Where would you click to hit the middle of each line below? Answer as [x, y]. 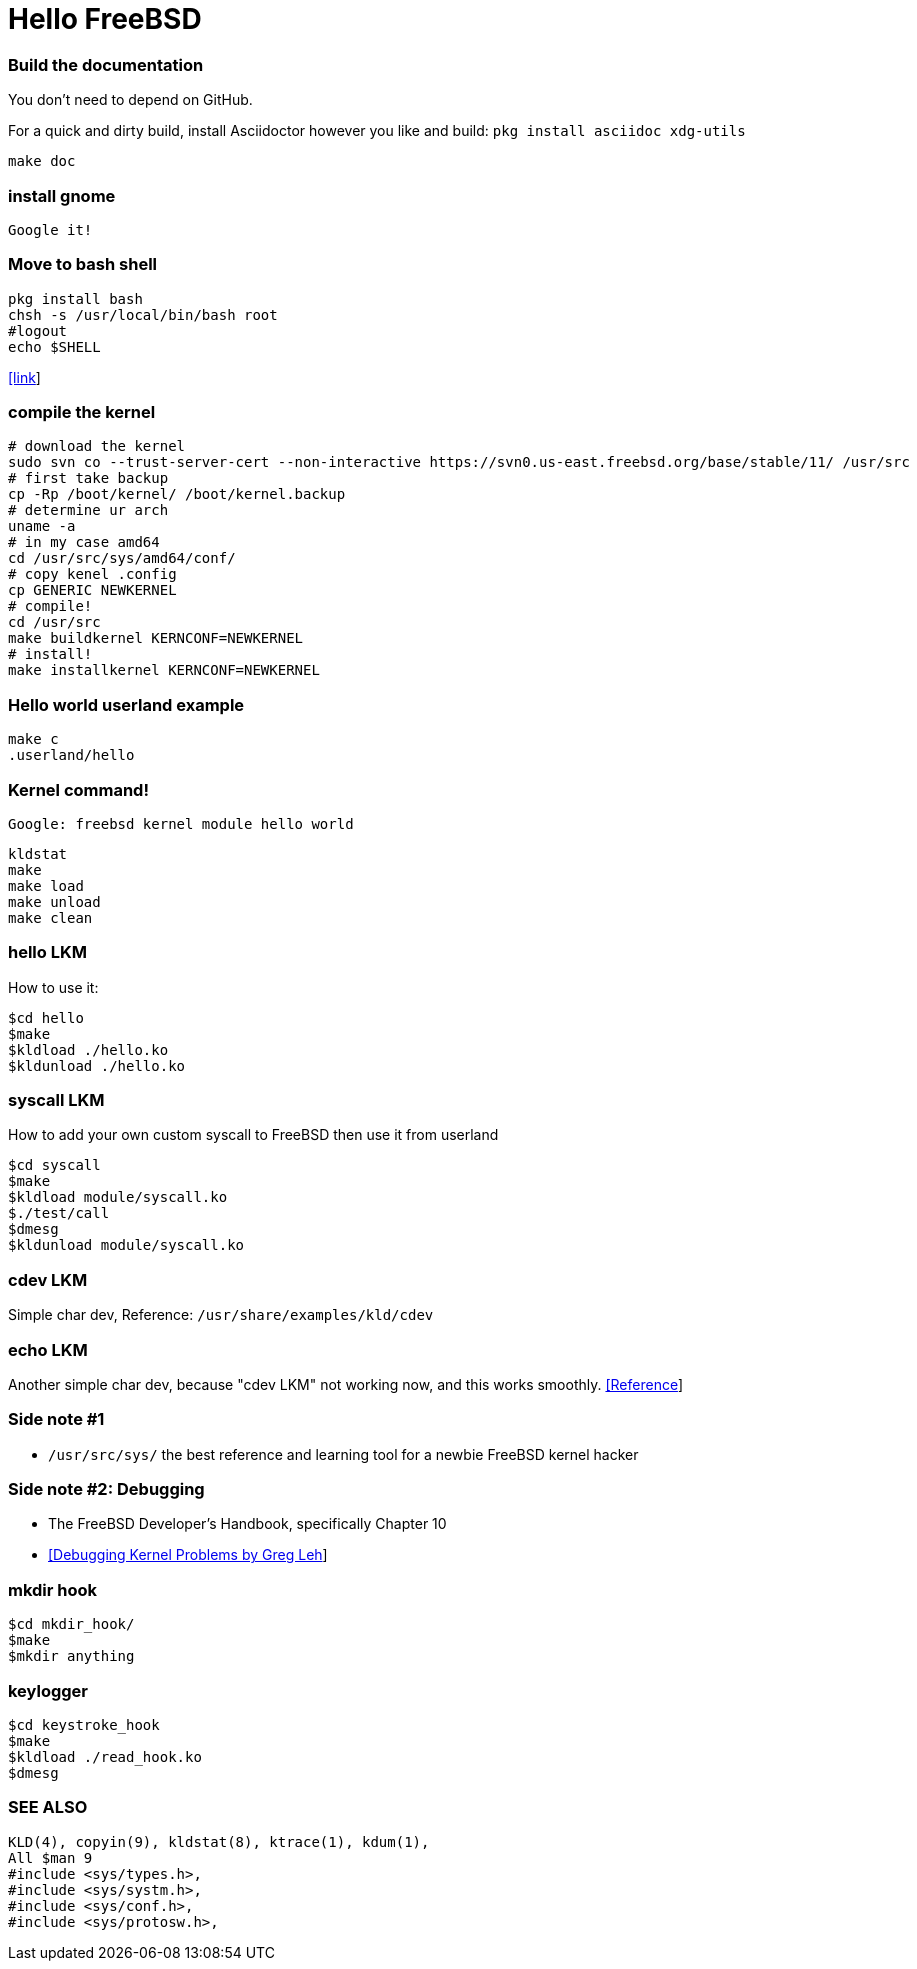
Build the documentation [106, 64]
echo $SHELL [54, 346]
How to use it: [53, 987]
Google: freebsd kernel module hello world [181, 823]
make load [46, 885]
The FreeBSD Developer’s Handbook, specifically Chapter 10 [247, 1524]
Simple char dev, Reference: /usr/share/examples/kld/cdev [221, 1315]
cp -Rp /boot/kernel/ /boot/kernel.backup [177, 494]
